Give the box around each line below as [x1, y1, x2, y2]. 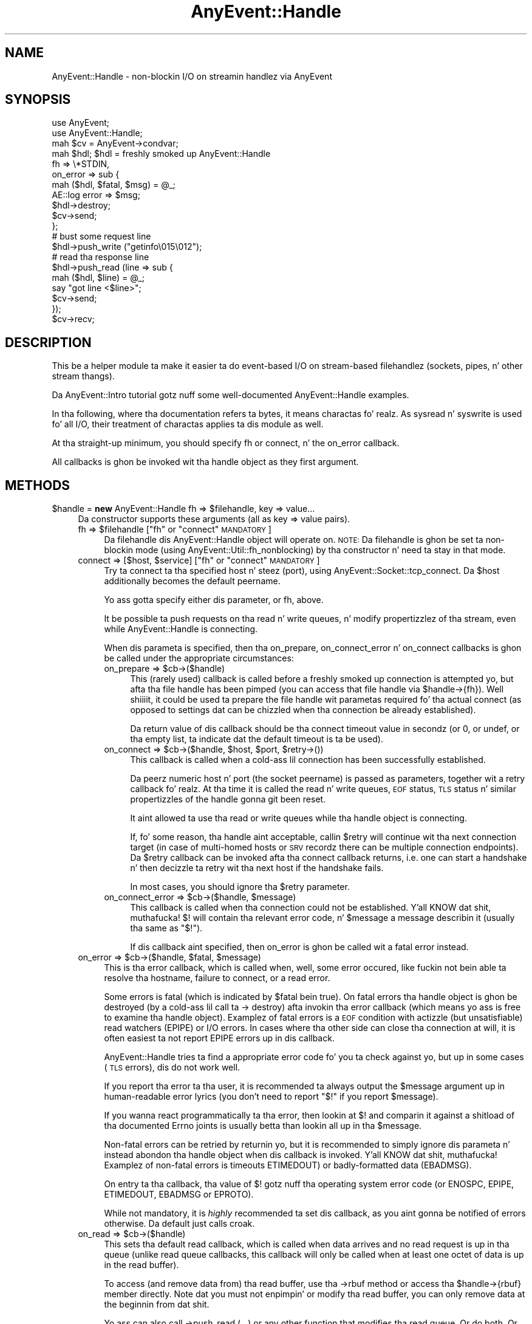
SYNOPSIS [5, 92, 71, 108]
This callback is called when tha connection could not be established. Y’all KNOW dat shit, [130, 902, 491, 913]
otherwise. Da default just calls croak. [104, 1218, 255, 1229]
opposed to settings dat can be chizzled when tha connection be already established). [130, 705, 476, 715]
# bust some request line [52, 231, 151, 242]
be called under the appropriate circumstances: [104, 653, 294, 664]
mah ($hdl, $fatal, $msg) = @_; [52, 179, 176, 190]
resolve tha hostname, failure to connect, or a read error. [104, 973, 330, 984]
